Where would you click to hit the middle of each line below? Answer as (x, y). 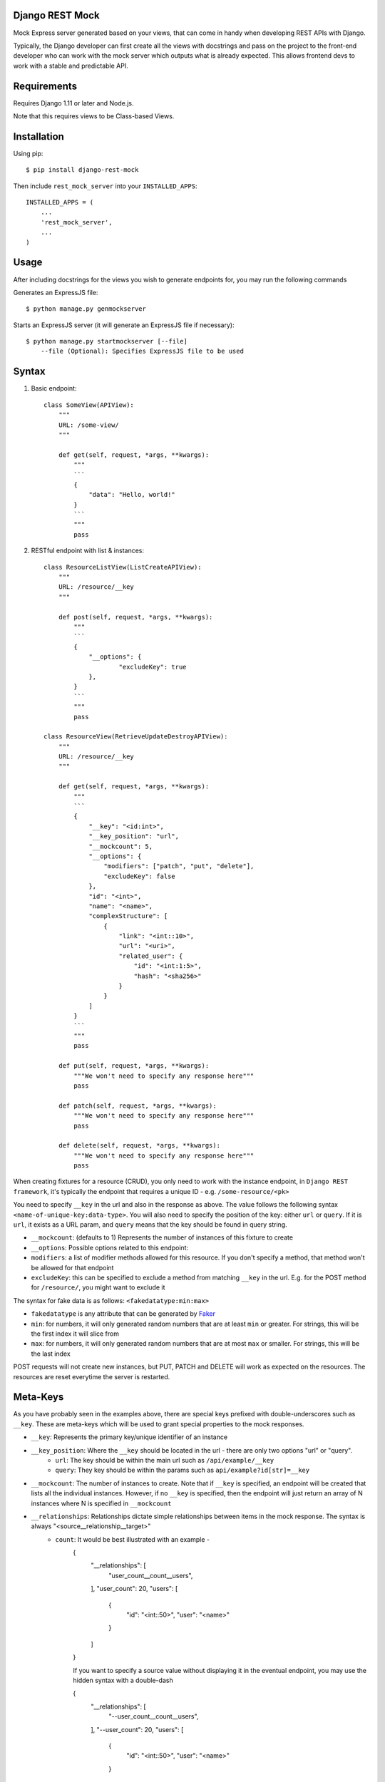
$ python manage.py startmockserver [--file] (107, 341)
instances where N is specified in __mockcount (101, 1503)
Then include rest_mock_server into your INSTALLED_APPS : (105, 186)
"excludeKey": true (153, 667)
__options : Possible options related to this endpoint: (110, 1247)
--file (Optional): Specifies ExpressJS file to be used (142, 351)
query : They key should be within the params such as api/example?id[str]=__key (183, 1470)
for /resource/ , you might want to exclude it (98, 1287)
